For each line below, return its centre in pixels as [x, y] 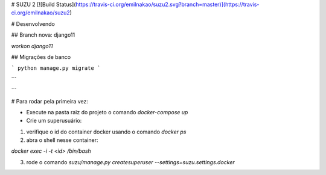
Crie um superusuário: [54, 121]
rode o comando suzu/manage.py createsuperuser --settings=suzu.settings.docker [130, 162]
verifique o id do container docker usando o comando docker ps [106, 132]
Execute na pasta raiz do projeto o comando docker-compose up [107, 112]
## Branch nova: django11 [43, 35]
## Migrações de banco [41, 57]
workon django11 [32, 46]
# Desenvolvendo [33, 23]
